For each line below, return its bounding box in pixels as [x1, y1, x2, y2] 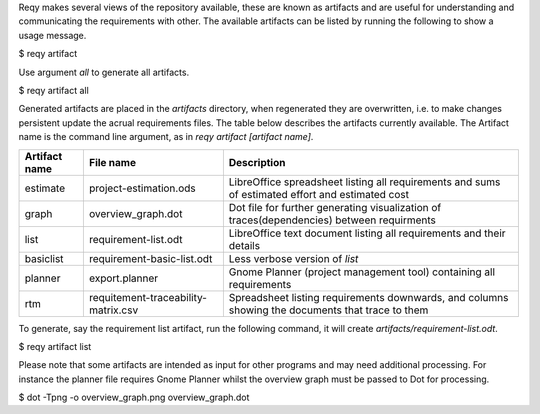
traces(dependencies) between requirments [228, 213, 437, 227]
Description [228, 155, 286, 169]
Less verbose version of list [228, 251, 359, 265]
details [228, 238, 260, 252]
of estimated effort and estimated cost [228, 187, 410, 201]
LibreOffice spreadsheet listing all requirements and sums [228, 175, 501, 189]
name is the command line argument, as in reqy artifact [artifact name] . [18, 131, 314, 143]
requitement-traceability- [88, 290, 207, 304]
